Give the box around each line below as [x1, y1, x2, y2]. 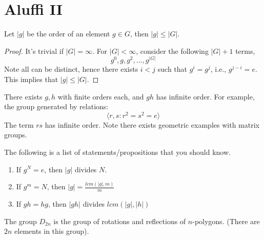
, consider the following [136, 45, 209, 56]
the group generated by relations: [4, 101, 109, 112]
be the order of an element [27, 28, 110, 39]
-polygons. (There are [192, 215, 260, 226]
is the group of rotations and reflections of [53, 215, 186, 226]
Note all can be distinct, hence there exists [4, 64, 138, 74]
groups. [4, 129, 27, 140]
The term [4, 119, 34, 130]
